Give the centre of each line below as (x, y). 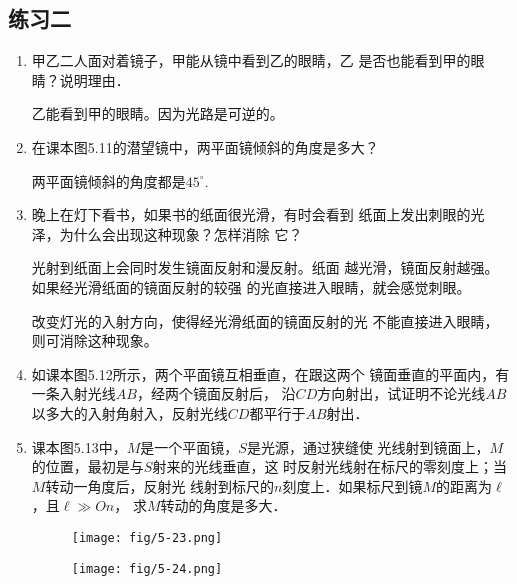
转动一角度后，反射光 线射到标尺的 (160, 485)
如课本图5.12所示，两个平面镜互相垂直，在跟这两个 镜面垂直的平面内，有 (270, 373)
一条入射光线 (73, 393)
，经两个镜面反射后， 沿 (216, 393)
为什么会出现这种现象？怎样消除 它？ (181, 233)
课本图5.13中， (79, 446)
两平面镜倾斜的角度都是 (108, 180)
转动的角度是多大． (223, 505)
